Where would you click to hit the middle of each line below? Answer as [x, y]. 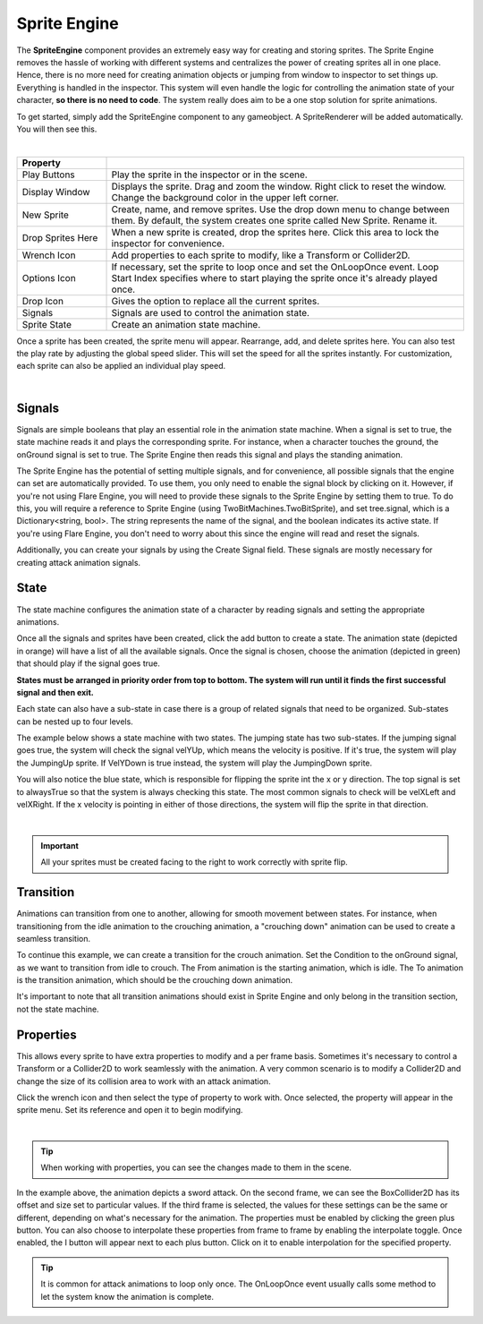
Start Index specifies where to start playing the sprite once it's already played [275, 278]
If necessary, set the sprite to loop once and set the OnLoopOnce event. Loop [275, 267]
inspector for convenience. [168, 243]
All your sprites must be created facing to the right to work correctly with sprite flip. [194, 862]
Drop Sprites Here [60, 237]
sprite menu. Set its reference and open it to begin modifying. [130, 1110]
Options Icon [49, 278]
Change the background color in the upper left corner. [225, 197]
